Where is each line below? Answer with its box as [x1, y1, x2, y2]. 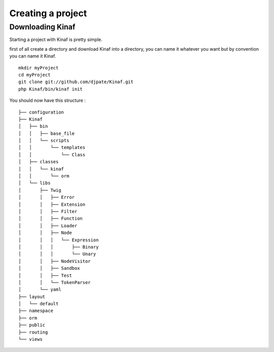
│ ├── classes [18, 159, 59, 165]
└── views [18, 336, 43, 342]
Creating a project [9, 8, 87, 19]
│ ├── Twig [18, 187, 61, 193]
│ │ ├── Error [18, 194, 75, 200]
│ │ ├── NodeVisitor [18, 258, 91, 264]
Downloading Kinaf [9, 22, 76, 31]
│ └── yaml [18, 287, 61, 293]
